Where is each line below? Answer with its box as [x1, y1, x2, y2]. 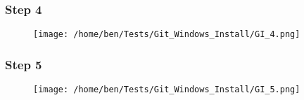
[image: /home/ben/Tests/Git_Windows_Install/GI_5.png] [33, 85, 300, 95]
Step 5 [5, 55, 42, 73]
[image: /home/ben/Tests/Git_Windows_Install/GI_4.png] [33, 29, 300, 40]
